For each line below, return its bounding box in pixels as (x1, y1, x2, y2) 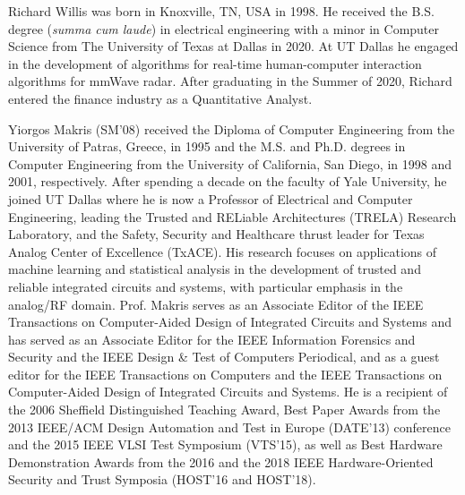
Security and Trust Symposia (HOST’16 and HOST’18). (8, 470, 316, 489)
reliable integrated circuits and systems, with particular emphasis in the (8, 277, 403, 295)
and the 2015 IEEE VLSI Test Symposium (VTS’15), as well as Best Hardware (8, 435, 443, 454)
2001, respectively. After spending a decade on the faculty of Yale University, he (8, 172, 447, 191)
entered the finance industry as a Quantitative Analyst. (8, 89, 313, 107)
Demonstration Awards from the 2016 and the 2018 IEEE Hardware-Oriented (8, 452, 434, 471)
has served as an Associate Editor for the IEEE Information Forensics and (8, 329, 416, 348)
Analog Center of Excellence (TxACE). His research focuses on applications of (8, 242, 437, 260)
